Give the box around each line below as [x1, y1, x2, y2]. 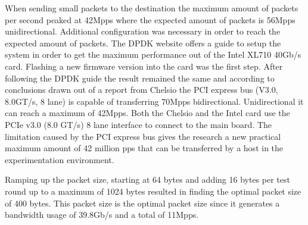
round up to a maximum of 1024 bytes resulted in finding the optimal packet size [5, 185, 301, 197]
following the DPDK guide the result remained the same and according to [5, 71, 275, 84]
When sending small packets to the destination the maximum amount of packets [5, 2, 298, 14]
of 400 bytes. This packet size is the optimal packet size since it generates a [5, 196, 280, 209]
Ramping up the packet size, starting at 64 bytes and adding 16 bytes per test [5, 173, 290, 186]
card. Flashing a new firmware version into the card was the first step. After [5, 60, 283, 72]
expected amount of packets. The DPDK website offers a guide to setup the [5, 36, 281, 49]
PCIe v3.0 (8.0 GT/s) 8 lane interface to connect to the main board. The [5, 118, 272, 130]
